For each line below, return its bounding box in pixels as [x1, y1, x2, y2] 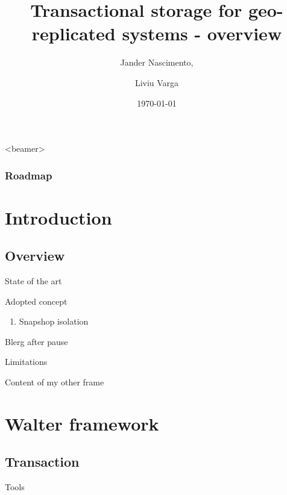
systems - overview [122, 21, 282, 46]
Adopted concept [5, 294, 68, 307]
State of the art [5, 275, 62, 287]
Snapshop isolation [19, 315, 89, 328]
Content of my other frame [5, 376, 104, 388]
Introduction [5, 205, 112, 229]
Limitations [5, 355, 48, 368]
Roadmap [5, 167, 52, 182]
